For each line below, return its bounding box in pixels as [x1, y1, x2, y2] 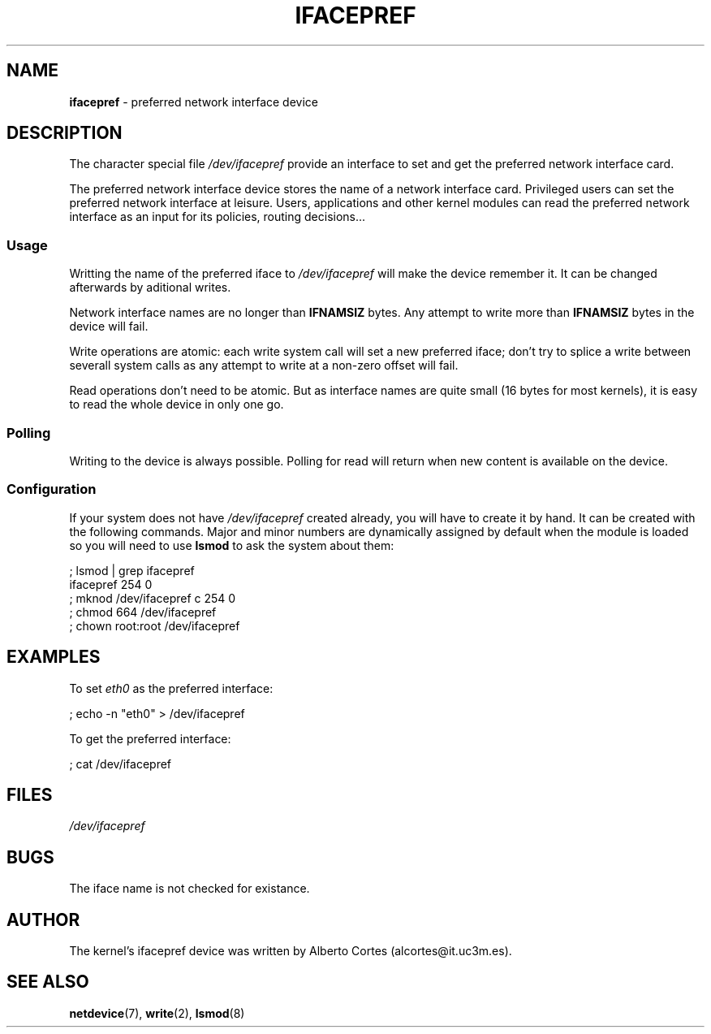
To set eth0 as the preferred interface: [69, 681, 274, 695]
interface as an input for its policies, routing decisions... [69, 210, 366, 224]
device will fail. [69, 319, 149, 334]
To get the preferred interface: [69, 731, 231, 746]
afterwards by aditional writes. [69, 280, 231, 295]
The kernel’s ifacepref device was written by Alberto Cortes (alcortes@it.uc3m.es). [69, 944, 512, 958]
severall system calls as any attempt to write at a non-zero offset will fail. [69, 358, 459, 373]
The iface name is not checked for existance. [69, 881, 310, 896]
